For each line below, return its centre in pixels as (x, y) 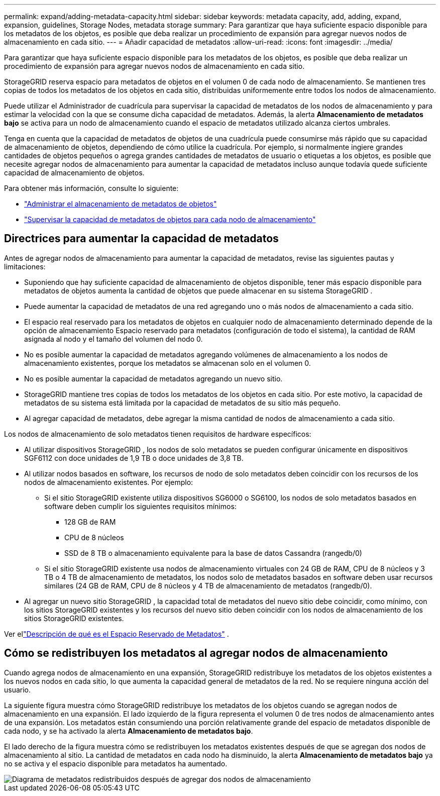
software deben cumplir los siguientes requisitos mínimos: (140, 506)
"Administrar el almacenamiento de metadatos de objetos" (121, 204)
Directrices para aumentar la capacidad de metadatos (141, 239)
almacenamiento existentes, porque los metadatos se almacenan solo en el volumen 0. (168, 363)
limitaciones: (25, 266)
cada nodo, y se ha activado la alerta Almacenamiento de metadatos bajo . (129, 731)
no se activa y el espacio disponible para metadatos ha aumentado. (116, 763)
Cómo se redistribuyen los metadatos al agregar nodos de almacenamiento (196, 653)
